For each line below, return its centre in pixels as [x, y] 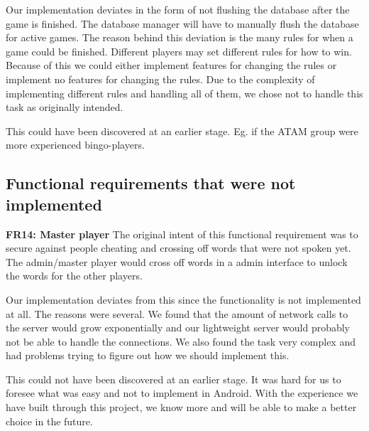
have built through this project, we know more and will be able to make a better [181, 407]
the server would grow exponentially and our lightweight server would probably [178, 328]
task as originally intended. [65, 107]
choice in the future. [49, 421]
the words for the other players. [74, 276]
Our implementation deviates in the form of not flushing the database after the [178, 9]
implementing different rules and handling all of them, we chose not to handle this [184, 93]
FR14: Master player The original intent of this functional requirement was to [182, 234]
